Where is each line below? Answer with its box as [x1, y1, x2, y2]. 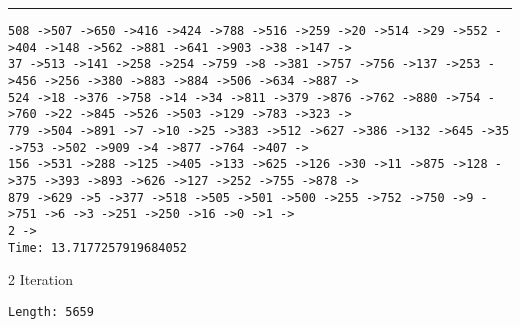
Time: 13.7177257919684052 [8, 240, 187, 255]
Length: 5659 [8, 304, 94, 319]
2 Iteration [8, 269, 73, 290]
